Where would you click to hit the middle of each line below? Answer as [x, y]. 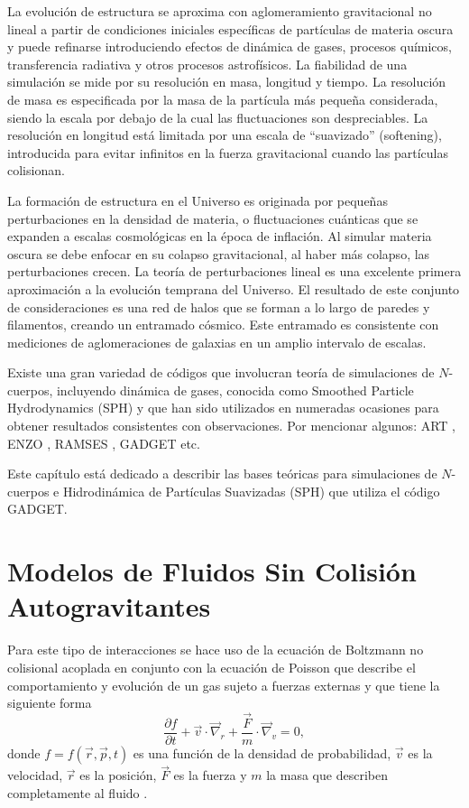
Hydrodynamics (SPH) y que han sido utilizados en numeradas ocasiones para [223, 408]
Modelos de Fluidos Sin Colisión [212, 571]
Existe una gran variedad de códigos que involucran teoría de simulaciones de [221, 372]
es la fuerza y [210, 775]
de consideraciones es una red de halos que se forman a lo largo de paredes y [219, 306]
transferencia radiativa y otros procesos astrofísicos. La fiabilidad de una [207, 64]
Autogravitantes [109, 606]
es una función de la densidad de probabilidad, [262, 753]
